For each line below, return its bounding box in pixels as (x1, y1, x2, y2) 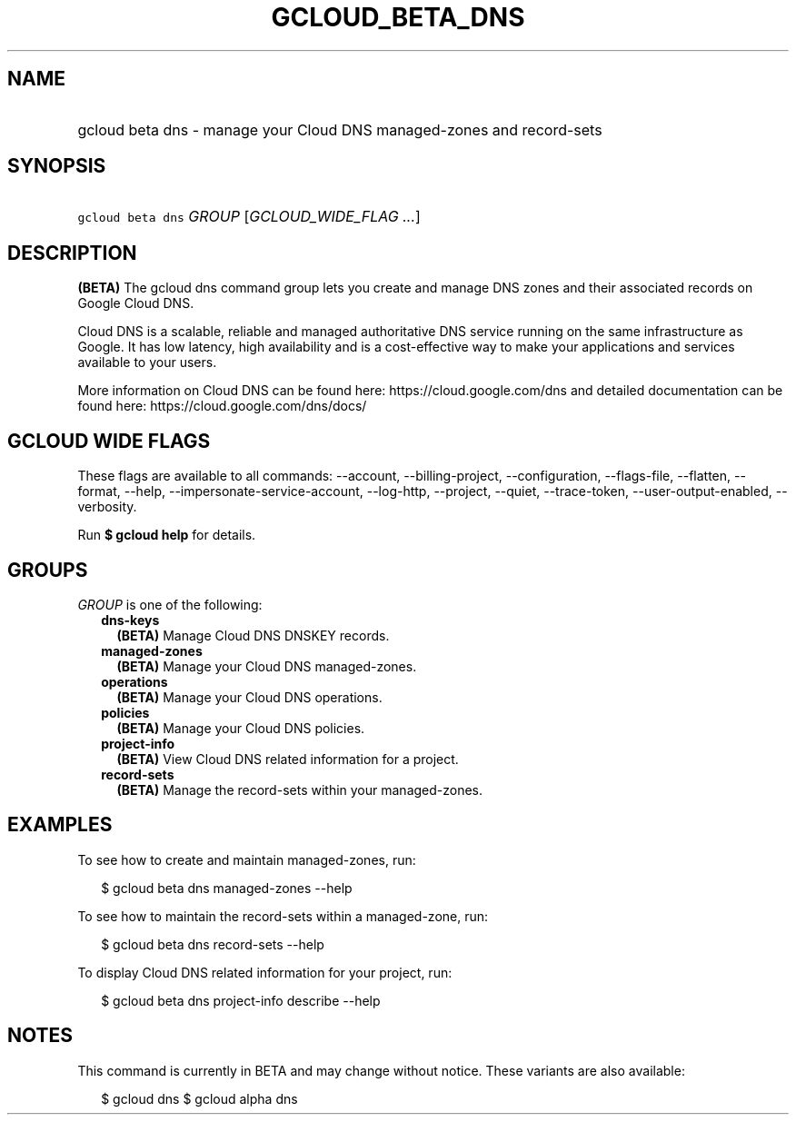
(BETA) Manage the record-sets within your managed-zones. (116, 781, 483, 798)
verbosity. (77, 499, 137, 515)
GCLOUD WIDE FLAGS (7, 429, 211, 452)
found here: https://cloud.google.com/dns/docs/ (77, 398, 367, 414)
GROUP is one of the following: (77, 596, 263, 612)
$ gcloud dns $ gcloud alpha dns (101, 1090, 298, 1107)
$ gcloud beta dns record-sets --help (101, 936, 324, 952)
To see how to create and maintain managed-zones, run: (77, 851, 416, 868)
